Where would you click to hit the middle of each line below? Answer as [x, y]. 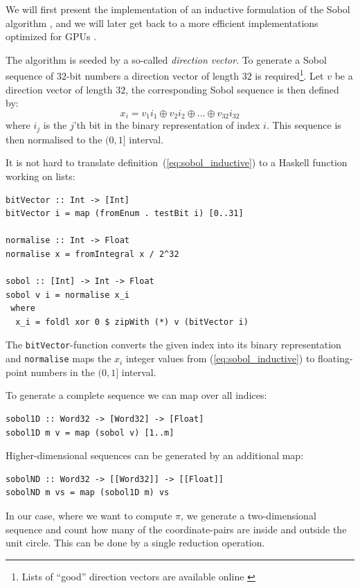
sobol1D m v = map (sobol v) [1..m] [90, 433]
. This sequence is [304, 125]
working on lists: [40, 176]
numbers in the [63, 372]
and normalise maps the [58, 358]
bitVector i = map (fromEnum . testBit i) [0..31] [125, 214]
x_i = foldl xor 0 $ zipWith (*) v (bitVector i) [132, 322]
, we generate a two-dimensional [249, 515]
